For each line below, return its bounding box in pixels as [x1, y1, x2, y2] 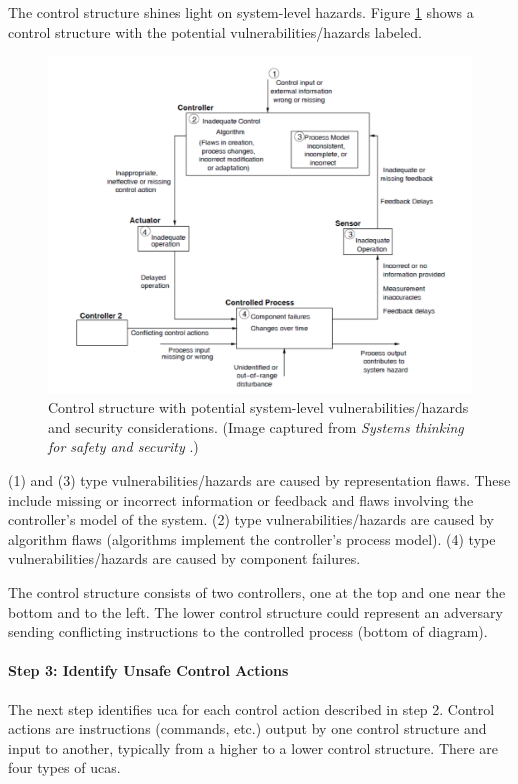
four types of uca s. [8, 757, 121, 778]
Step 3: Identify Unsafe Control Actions [8, 660, 289, 681]
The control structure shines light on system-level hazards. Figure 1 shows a [8, 2, 474, 22]
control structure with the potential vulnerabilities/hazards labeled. [8, 21, 422, 42]
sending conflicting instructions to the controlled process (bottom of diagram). [8, 621, 488, 642]
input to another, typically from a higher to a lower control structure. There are [8, 737, 499, 758]
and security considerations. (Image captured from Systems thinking [48, 416, 464, 437]
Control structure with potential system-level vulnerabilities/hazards [48, 397, 469, 418]
